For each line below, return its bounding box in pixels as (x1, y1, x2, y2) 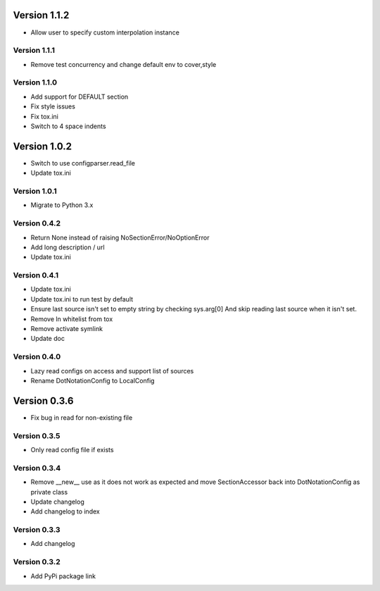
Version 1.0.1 (13, 187, 57, 197)
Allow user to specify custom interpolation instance (30, 28, 179, 37)
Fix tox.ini (30, 112, 59, 120)
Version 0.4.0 (13, 352, 61, 362)
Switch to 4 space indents (30, 122, 106, 130)
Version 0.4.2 (13, 218, 61, 228)
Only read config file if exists (30, 446, 114, 454)
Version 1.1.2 (13, 9, 70, 21)
